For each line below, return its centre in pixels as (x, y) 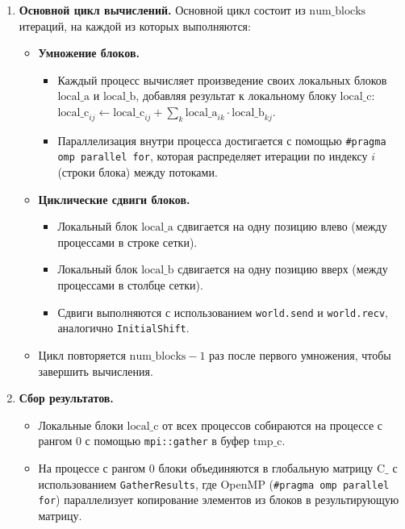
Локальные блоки (81, 425)
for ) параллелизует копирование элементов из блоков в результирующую (219, 500)
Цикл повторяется (82, 354)
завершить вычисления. (96, 371)
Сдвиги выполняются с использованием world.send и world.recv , (223, 312)
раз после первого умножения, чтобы (300, 354)
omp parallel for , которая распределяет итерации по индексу (213, 156)
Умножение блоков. (89, 53)
